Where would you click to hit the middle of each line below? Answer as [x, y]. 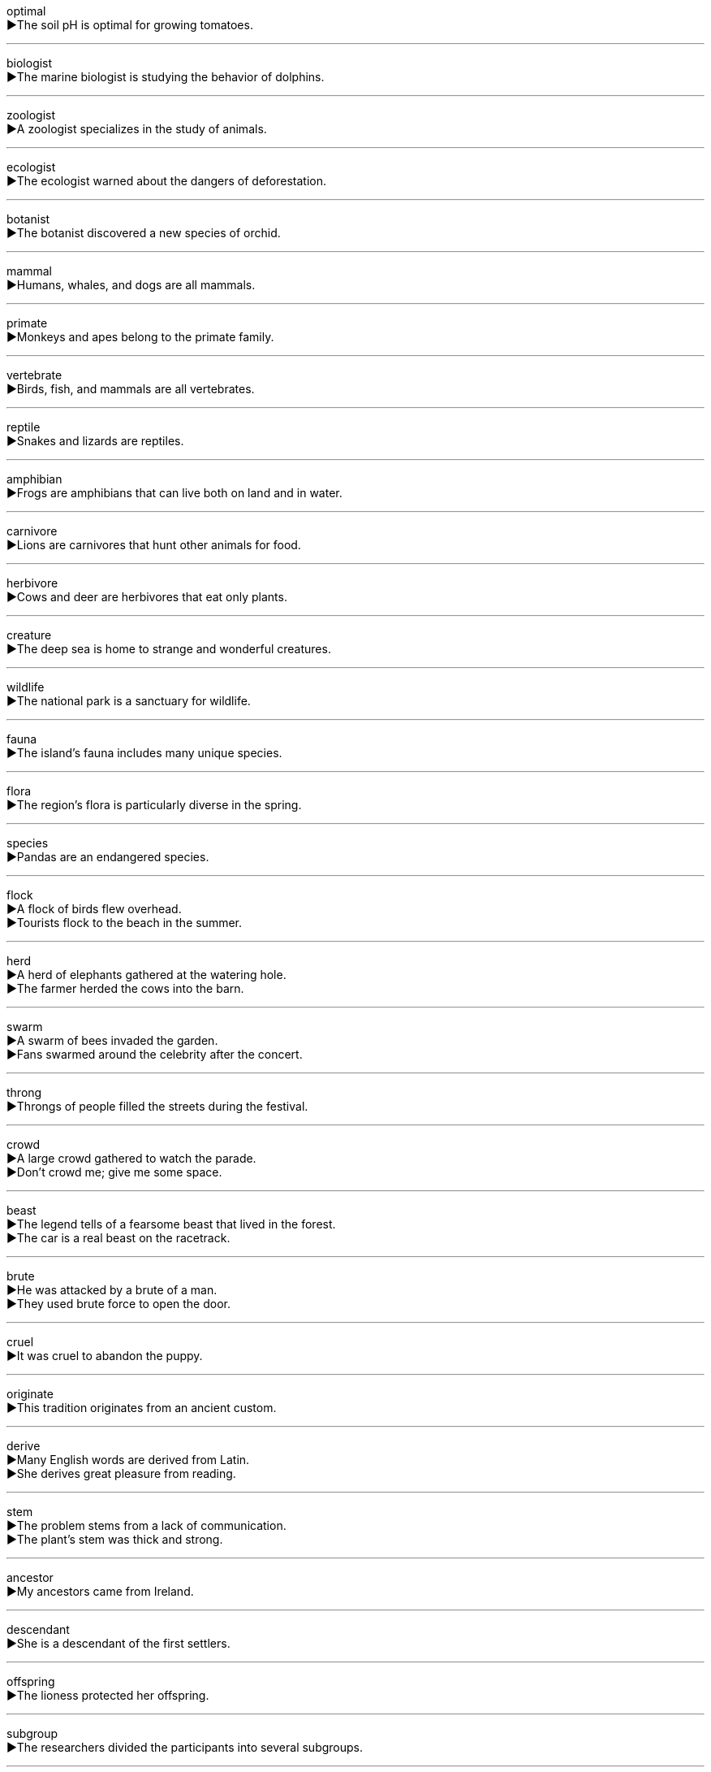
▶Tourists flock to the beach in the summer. [125, 923]
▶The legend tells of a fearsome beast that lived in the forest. [171, 1224]
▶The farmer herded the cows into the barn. [125, 988]
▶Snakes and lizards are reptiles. [95, 441]
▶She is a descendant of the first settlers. [118, 1643]
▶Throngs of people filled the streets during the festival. [157, 1106]
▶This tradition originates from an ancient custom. [142, 1408]
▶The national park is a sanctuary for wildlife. [129, 701]
